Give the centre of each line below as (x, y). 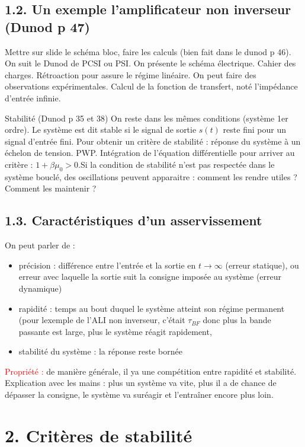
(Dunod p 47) (47, 26)
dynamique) (40, 288)
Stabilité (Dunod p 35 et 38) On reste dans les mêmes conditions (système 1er (147, 118)
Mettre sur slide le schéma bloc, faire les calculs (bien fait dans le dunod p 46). (148, 51)
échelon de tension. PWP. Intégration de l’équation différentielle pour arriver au (150, 153)
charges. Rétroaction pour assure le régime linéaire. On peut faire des (131, 74)
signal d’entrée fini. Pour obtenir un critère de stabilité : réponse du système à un (153, 141)
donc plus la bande (237, 320)
